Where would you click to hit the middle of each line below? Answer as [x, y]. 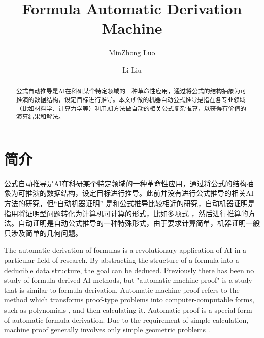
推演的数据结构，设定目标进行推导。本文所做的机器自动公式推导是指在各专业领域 [131, 99]
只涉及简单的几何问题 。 [43, 233]
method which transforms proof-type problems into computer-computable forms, [129, 300]
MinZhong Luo [132, 53]
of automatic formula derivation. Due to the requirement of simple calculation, [126, 319]
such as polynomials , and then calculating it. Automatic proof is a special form [128, 309]
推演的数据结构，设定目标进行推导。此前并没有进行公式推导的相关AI [139, 193]
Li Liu [132, 69]
